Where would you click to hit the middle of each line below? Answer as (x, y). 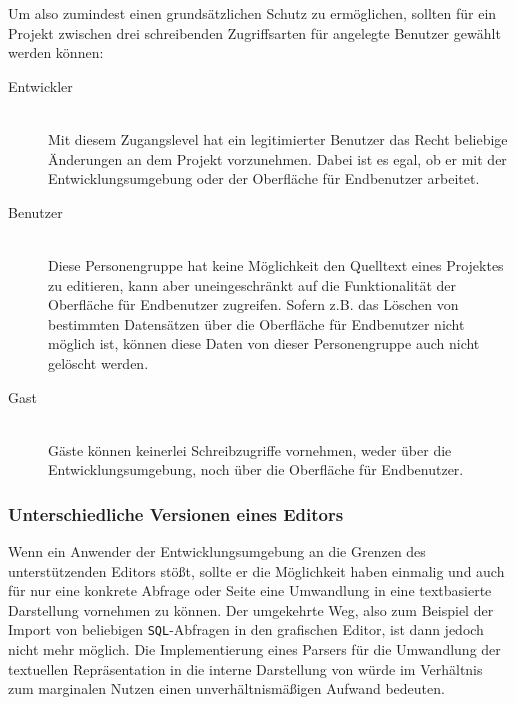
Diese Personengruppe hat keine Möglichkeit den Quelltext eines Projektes (276, 264)
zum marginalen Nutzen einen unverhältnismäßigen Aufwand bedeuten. (226, 688)
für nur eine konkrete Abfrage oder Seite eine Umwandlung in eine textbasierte (250, 590)
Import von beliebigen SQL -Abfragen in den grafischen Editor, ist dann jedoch (246, 629)
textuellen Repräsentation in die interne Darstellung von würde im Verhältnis (245, 668)
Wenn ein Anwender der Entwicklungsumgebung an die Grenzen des (217, 551)
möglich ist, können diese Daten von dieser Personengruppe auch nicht (264, 343)
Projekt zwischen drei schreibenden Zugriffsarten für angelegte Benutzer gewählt (254, 32)
